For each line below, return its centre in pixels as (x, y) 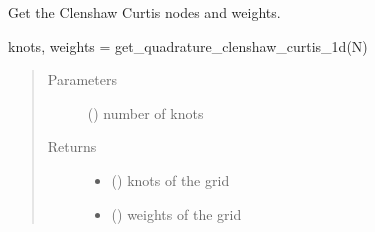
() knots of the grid (170, 179)
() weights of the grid (176, 213)
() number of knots (145, 112)
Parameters (82, 79)
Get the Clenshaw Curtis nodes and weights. (144, 12)
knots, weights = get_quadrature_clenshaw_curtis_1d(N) (188, 45)
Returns (72, 146)
